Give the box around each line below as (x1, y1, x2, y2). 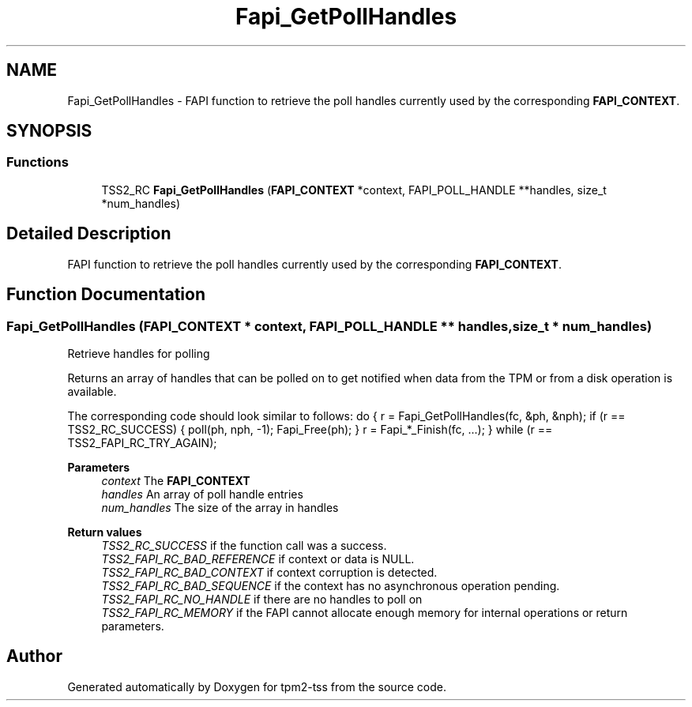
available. (67, 384, 117, 398)
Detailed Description (6, 224, 171, 244)
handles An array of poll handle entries (101, 487, 303, 501)
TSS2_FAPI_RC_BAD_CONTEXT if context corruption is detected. (101, 565, 438, 579)
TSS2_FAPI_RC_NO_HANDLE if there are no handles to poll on (101, 592, 423, 606)
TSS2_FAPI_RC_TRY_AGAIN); (67, 435, 217, 449)
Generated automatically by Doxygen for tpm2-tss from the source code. (67, 679, 446, 694)
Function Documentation (6, 284, 205, 305)
